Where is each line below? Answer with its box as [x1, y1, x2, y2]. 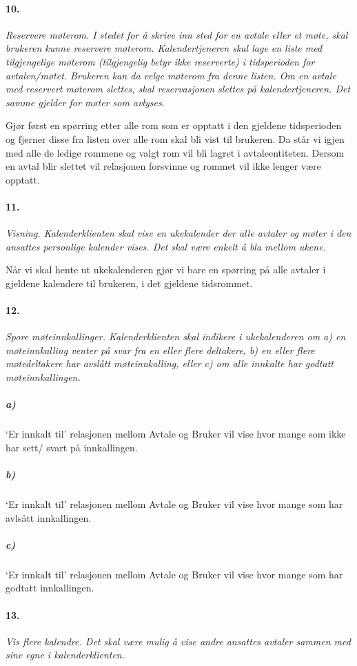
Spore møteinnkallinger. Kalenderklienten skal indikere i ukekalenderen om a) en [6, 329, 346, 344]
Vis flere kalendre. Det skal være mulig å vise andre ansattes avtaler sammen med [6, 634, 351, 648]
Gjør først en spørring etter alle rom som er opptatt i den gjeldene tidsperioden [6, 118, 342, 133]
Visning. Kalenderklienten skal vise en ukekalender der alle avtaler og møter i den [6, 226, 351, 240]
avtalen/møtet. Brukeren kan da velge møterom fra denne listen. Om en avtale [6, 68, 336, 82]
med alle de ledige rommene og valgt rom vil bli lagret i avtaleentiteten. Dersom [6, 145, 345, 159]
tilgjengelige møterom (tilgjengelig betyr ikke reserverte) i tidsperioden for [6, 54, 315, 68]
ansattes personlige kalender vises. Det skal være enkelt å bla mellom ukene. [6, 239, 326, 253]
